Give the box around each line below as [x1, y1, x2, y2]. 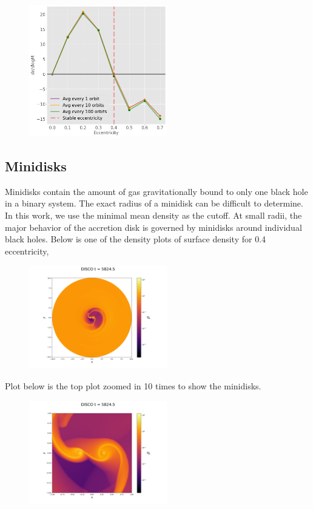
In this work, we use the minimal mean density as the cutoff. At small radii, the [5, 208, 302, 221]
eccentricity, [5, 244, 49, 257]
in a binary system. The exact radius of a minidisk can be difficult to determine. [5, 197, 303, 210]
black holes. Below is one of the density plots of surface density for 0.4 [5, 233, 266, 245]
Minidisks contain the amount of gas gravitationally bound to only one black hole [5, 185, 308, 197]
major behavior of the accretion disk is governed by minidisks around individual [5, 220, 302, 233]
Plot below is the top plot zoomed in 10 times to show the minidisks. [5, 379, 261, 392]
